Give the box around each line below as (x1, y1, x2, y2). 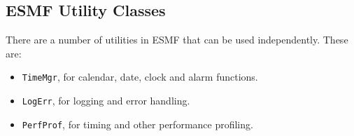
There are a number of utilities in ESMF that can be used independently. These (6, 32, 348, 47)
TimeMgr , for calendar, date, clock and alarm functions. (22, 69, 258, 84)
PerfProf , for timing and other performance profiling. (22, 116, 253, 131)
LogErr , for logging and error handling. (22, 93, 190, 108)
